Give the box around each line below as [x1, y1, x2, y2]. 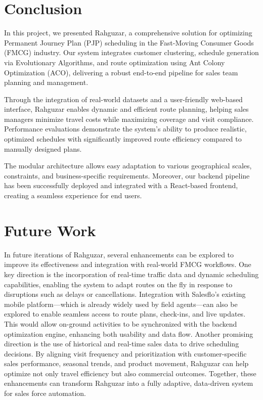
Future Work [4, 219, 96, 240]
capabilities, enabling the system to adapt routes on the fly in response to [4, 279, 233, 289]
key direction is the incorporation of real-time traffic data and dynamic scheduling [4, 269, 259, 279]
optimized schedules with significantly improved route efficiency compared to [4, 134, 242, 144]
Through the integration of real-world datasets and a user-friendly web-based [4, 94, 243, 104]
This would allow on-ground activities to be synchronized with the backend [4, 318, 237, 329]
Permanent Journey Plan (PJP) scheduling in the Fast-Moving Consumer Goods [4, 37, 254, 48]
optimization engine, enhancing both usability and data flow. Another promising [4, 328, 253, 339]
